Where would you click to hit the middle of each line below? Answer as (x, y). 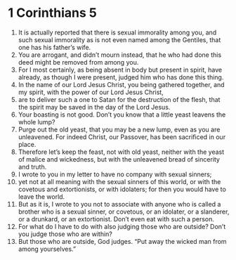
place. (27, 144)
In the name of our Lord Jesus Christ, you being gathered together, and (121, 84)
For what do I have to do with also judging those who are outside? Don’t (122, 226)
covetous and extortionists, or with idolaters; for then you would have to (122, 189)
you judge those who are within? (65, 234)
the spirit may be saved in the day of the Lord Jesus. (94, 107)
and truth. (32, 167)
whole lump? (37, 122)
